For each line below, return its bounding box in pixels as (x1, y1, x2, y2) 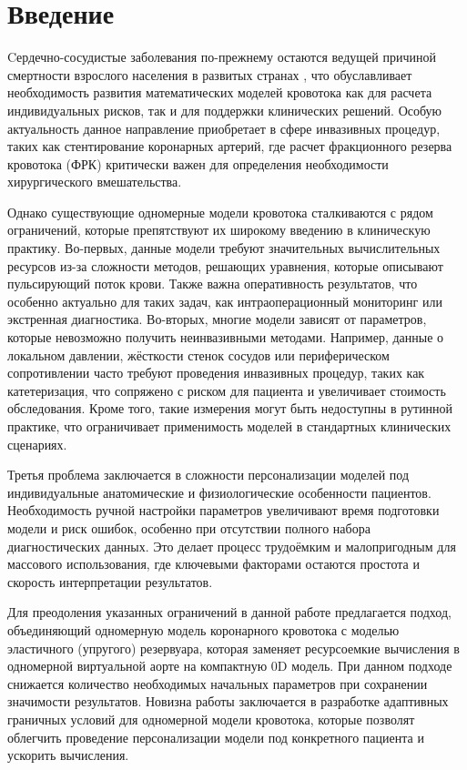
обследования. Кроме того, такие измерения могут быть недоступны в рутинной (7, 399, 453, 418)
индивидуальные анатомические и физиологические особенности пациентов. (7, 482, 431, 502)
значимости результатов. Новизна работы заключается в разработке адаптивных (7, 692, 449, 711)
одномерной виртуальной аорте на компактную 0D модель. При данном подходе (7, 656, 452, 675)
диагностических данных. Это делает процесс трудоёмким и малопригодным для (7, 536, 456, 555)
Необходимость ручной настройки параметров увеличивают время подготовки (7, 501, 440, 520)
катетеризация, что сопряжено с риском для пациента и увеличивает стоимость (7, 380, 446, 400)
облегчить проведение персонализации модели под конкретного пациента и (7, 727, 424, 746)
